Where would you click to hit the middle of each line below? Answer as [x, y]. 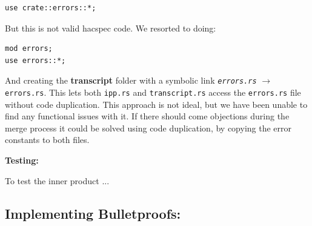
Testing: [22, 160]
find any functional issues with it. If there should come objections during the [147, 116]
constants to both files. [47, 140]
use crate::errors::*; [51, 8]
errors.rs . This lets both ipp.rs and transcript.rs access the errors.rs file [153, 92]
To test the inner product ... [57, 180]
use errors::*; [35, 60]
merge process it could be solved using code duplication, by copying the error [148, 128]
